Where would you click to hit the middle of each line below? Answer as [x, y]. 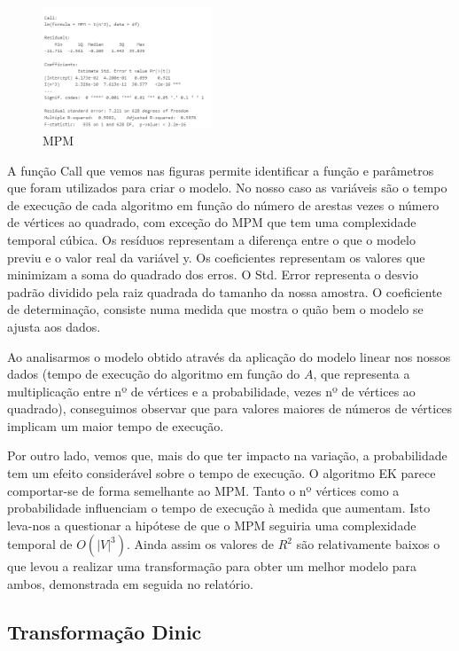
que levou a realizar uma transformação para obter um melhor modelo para [212, 566]
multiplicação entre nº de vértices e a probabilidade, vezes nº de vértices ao [211, 391]
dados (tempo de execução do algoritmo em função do [154, 374]
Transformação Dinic [105, 632]
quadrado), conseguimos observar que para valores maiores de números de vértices [230, 408]
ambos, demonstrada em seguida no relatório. [131, 584]
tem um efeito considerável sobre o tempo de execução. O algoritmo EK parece [222, 473]
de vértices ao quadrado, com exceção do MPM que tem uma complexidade [212, 222]
